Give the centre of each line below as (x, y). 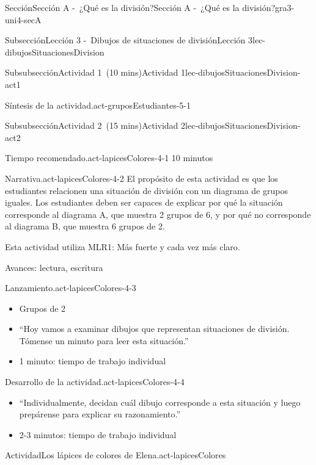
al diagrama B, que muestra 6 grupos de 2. (85, 226)
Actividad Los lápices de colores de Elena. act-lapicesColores (116, 455)
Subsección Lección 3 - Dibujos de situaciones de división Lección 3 (129, 40)
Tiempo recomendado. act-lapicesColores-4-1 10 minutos (109, 158)
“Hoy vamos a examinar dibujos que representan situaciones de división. (154, 329)
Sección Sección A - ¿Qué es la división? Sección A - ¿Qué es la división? (140, 7)
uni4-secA (23, 19)
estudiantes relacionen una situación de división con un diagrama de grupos (146, 190)
